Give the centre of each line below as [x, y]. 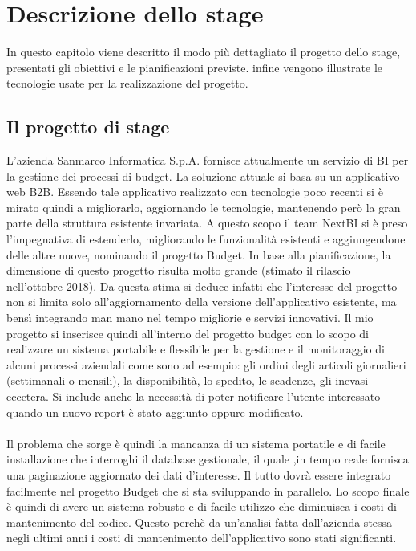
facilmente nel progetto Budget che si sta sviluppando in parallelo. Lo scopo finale [208, 490]
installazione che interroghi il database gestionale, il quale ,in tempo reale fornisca [208, 459]
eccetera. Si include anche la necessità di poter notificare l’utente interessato [194, 396]
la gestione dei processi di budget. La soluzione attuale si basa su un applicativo [203, 176]
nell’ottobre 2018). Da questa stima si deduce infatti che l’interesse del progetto [202, 286]
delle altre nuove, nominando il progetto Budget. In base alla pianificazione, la [199, 254]
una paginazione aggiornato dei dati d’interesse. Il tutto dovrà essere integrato [199, 474]
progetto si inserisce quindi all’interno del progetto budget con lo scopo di [188, 333]
